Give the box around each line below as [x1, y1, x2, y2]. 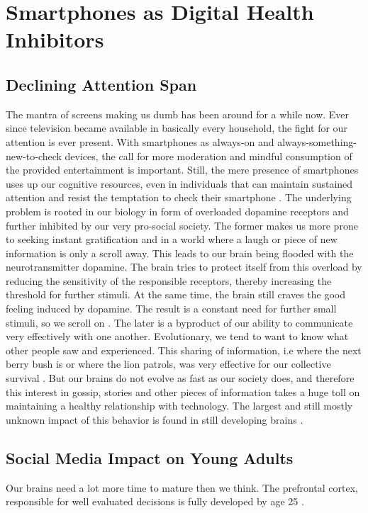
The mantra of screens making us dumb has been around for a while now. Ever [6, 106, 350, 121]
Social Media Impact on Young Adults [6, 446, 294, 468]
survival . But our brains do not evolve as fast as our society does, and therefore [6, 371, 355, 385]
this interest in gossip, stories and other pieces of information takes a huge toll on [6, 384, 360, 399]
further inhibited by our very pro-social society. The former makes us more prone [6, 218, 358, 232]
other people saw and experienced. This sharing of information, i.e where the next [6, 342, 362, 357]
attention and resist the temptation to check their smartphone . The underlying [6, 190, 352, 205]
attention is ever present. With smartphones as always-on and [6, 134, 274, 149]
